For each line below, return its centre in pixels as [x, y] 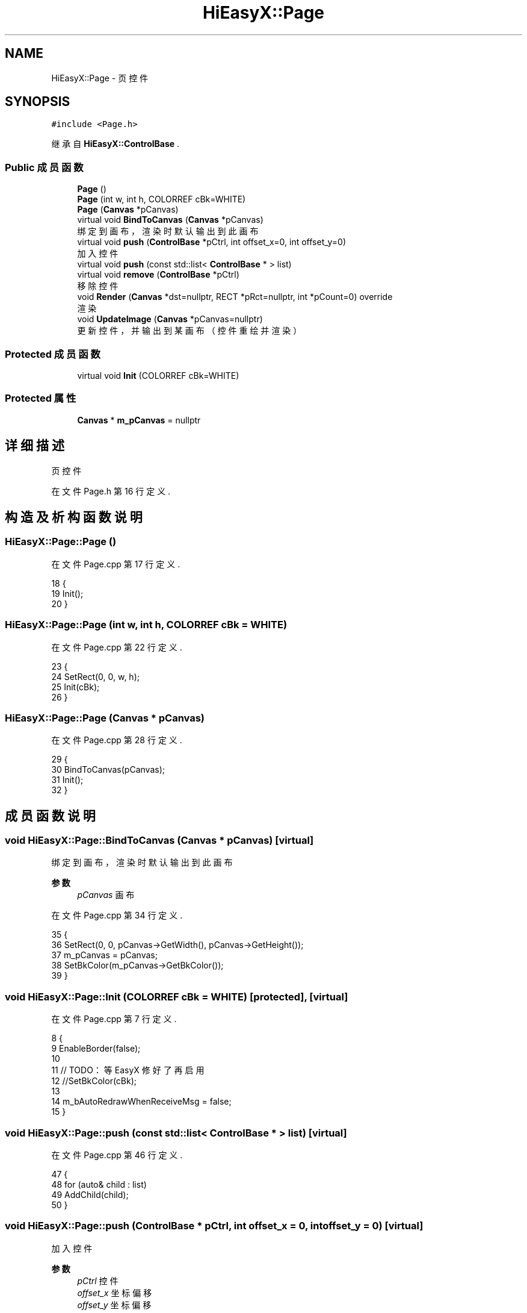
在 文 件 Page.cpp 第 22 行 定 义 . [117, 647]
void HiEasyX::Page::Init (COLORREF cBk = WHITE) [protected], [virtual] [177, 996]
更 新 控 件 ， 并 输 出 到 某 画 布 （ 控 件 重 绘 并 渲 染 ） [190, 331]
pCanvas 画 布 [106, 895]
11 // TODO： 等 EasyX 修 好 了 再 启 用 [128, 1070]
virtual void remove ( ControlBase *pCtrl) [158, 275]
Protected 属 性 [41, 398]
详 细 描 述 [35, 446]
